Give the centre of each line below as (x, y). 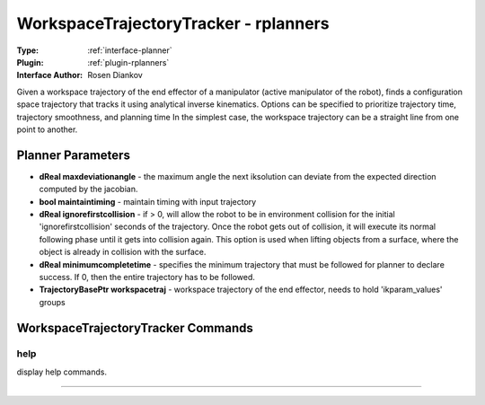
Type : (28, 50)
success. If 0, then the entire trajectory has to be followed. (147, 277)
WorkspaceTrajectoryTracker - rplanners (173, 23)
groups (53, 302)
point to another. (47, 129)
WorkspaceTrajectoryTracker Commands (135, 328)
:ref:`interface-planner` (130, 50)
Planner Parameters (73, 155)
